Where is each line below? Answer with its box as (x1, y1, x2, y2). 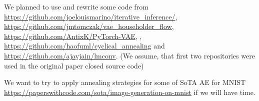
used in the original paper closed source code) (4, 60, 144, 70)
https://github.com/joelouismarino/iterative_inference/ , (4, 11, 177, 21)
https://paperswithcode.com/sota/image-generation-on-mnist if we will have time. (4, 86, 255, 97)
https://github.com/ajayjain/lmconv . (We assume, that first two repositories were (4, 50, 255, 60)
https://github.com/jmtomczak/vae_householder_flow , (4, 21, 174, 31)
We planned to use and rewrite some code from (4, 1, 148, 11)
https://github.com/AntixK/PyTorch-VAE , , (4, 30, 142, 41)
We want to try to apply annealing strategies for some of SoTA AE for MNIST (4, 77, 246, 87)
